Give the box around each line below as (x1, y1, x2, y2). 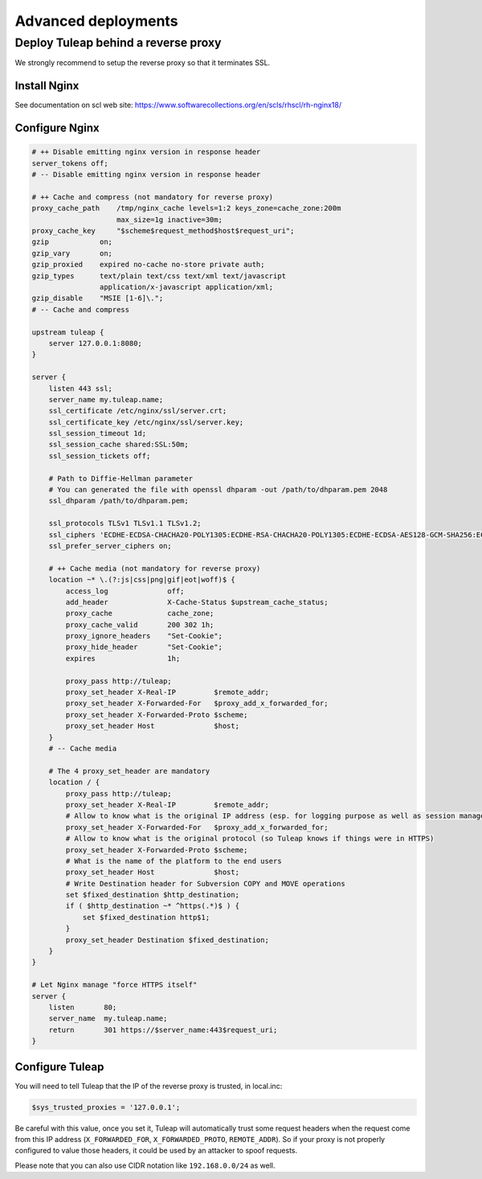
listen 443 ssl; (48, 384, 112, 393)
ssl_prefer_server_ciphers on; (48, 541, 172, 550)
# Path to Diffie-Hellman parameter (48, 474, 193, 483)
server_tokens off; (31, 158, 108, 168)
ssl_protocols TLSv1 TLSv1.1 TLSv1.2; (48, 519, 202, 528)
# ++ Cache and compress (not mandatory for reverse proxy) (31, 192, 274, 201)
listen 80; (48, 1002, 117, 1012)
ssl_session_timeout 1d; (48, 429, 147, 438)
